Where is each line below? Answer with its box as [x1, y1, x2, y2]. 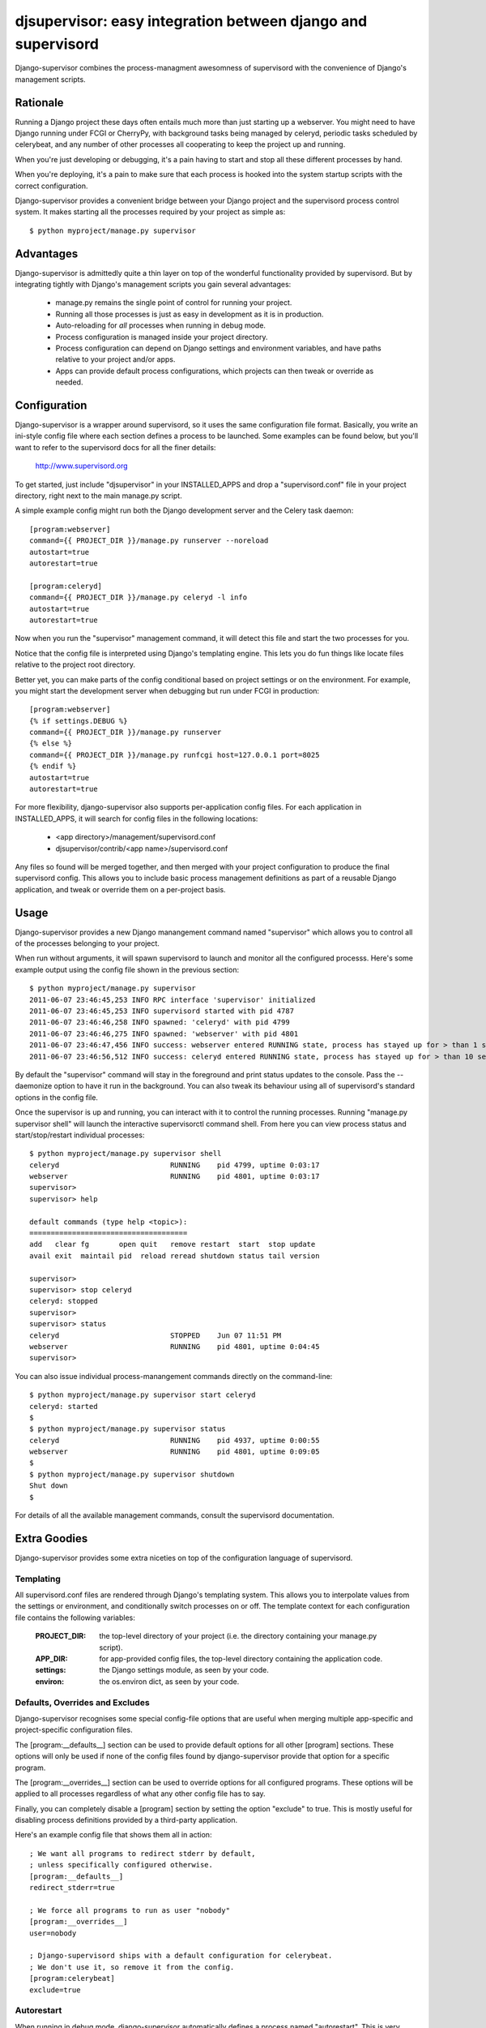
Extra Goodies [15, 1532, 88, 1545]
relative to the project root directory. [15, 660, 136, 669]
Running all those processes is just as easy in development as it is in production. [55, 309, 324, 319]
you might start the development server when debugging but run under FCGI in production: [15, 685, 320, 695]
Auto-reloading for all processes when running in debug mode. [55, 320, 266, 330]
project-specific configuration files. [15, 1725, 133, 1735]
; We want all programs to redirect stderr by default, [29, 1849, 256, 1858]
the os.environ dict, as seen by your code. [99, 1676, 240, 1686]
